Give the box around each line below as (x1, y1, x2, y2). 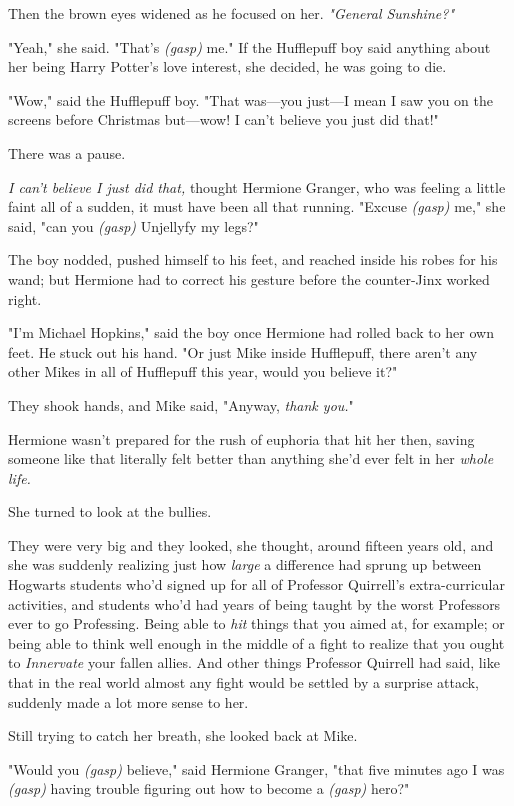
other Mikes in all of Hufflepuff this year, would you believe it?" (8, 361, 398, 382)
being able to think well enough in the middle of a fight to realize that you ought (8, 632, 505, 653)
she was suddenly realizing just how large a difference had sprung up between (8, 554, 482, 575)
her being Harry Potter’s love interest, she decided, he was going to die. (8, 56, 447, 77)
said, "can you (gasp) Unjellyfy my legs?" (8, 215, 259, 236)
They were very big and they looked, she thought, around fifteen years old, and (8, 534, 494, 555)
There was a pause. (8, 142, 126, 163)
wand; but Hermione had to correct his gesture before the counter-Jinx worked (8, 268, 490, 289)
